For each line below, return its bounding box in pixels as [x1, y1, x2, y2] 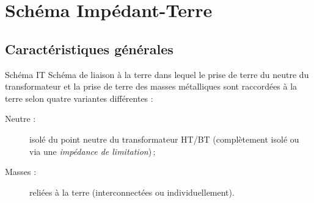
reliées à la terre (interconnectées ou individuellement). [29, 185, 235, 198]
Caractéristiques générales [5, 39, 173, 58]
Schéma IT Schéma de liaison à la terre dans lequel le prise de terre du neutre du [5, 68, 309, 80]
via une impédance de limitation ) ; [29, 144, 156, 157]
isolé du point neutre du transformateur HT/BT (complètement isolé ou [29, 132, 299, 145]
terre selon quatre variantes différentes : [5, 91, 153, 104]
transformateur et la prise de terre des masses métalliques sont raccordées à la [5, 80, 298, 93]
